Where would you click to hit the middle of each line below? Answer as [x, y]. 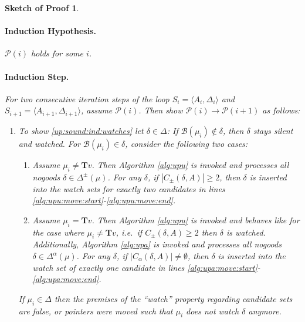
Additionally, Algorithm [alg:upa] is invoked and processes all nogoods [157, 244]
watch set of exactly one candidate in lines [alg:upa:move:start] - [146, 267]
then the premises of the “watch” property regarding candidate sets [173, 298]
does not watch [213, 311]
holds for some [57, 53]
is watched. [246, 232]
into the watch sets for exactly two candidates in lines [129, 188]
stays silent [273, 130]
